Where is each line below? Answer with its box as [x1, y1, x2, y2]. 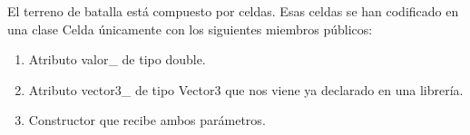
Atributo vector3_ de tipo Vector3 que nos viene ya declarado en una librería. [28, 80, 464, 99]
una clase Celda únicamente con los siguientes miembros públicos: [7, 19, 373, 38]
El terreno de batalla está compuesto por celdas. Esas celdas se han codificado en [7, 2, 459, 20]
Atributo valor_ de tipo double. [28, 50, 206, 69]
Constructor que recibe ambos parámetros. [28, 111, 266, 130]
